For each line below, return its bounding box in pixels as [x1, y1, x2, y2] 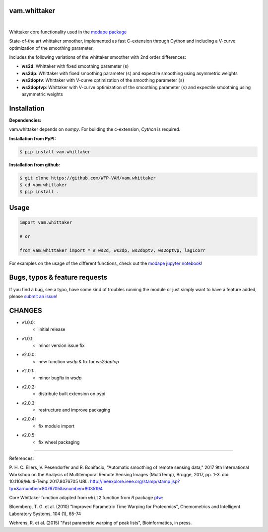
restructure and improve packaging [38, 407, 111, 413]
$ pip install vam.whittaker [19, 149, 91, 154]
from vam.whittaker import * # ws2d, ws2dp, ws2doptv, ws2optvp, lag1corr [19, 247, 206, 253]
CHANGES [9, 306, 42, 315]
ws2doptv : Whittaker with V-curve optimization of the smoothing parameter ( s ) [21, 77, 185, 83]
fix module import [38, 423, 74, 429]
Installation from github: [9, 162, 61, 168]
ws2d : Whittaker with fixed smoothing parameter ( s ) [21, 63, 129, 69]
